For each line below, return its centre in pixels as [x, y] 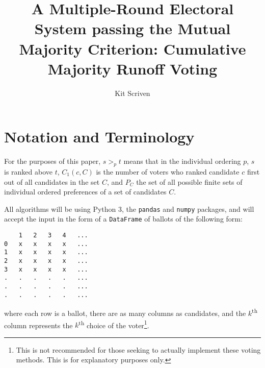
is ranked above [29, 172]
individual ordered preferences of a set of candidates [85, 192]
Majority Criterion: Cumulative [132, 48]
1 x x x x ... [46, 252]
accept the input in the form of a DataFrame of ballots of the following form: [123, 219]
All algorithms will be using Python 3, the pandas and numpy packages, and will [129, 208]
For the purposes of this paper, [52, 161]
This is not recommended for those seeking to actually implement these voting [138, 349]
